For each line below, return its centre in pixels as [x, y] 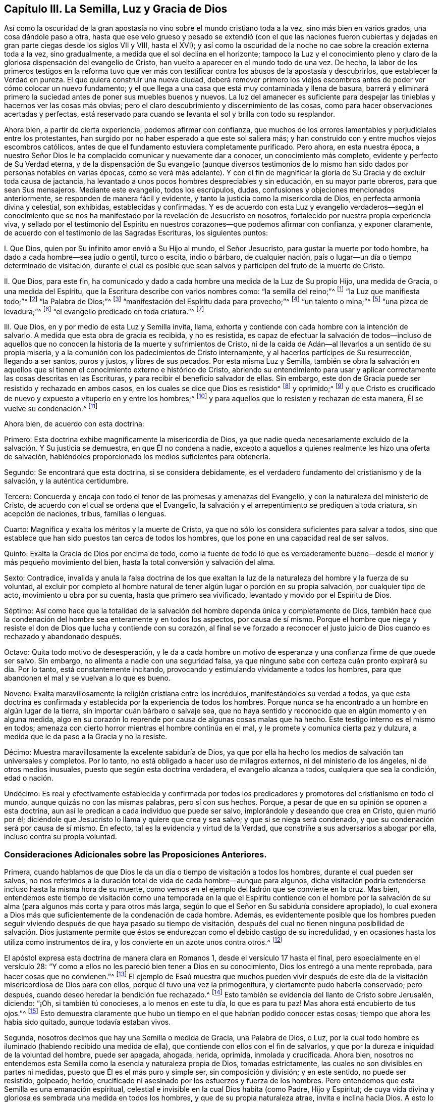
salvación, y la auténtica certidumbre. [66, 481]
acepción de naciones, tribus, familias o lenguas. [85, 514]
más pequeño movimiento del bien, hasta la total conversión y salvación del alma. [140, 562]
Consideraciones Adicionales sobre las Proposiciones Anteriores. [135, 854]
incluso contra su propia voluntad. [61, 837]
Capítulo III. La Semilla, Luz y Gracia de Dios [116, 9]
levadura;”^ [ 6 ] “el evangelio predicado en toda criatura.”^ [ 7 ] [104, 310]
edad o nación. [29, 778]
